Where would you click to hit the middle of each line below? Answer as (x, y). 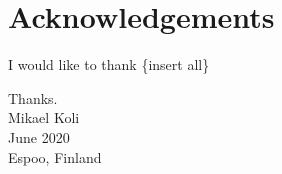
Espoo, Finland (55, 156)
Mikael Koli (44, 117)
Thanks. (33, 97)
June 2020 (39, 136)
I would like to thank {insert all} (109, 64)
